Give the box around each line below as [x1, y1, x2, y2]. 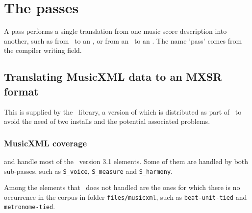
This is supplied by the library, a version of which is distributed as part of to [4, 106, 242, 117]
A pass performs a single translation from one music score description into [4, 26, 227, 36]
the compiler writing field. [4, 45, 82, 55]
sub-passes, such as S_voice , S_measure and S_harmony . [4, 166, 173, 176]
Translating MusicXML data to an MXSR [4, 69, 222, 84]
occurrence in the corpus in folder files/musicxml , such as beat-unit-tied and [4, 191, 247, 202]
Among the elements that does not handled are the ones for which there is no [4, 182, 240, 192]
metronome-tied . [4, 201, 55, 212]
